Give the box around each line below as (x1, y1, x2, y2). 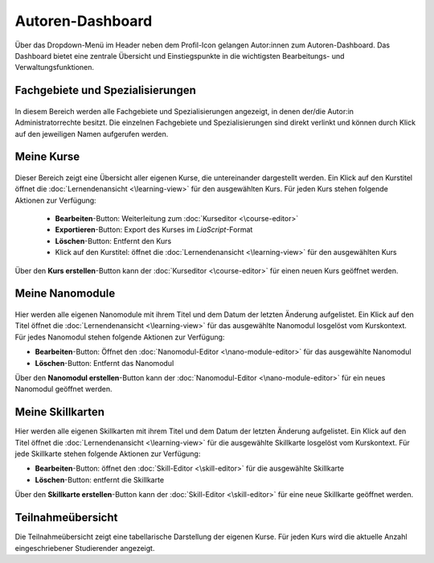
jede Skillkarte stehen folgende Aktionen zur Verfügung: (14, 449, 201, 458)
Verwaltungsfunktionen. (14, 63, 95, 72)
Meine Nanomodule (14, 286, 116, 301)
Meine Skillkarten (14, 405, 104, 419)
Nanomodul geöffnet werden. (14, 384, 113, 394)
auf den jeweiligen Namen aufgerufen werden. (14, 129, 169, 138)
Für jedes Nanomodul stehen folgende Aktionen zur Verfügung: (14, 332, 225, 342)
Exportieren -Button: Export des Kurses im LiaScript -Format (55, 225, 253, 235)
